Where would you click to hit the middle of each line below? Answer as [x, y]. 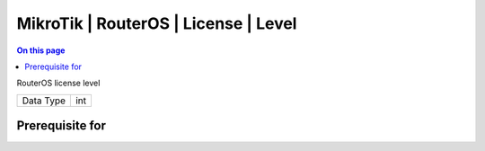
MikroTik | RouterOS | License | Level [157, 23]
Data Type [44, 101]
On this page [41, 50]
